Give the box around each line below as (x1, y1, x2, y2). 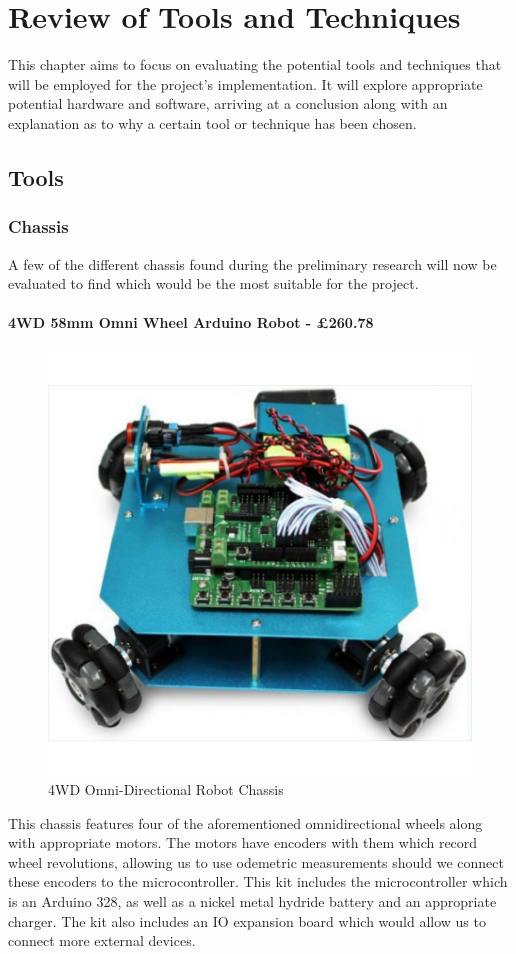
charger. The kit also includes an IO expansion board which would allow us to (8, 910, 486, 931)
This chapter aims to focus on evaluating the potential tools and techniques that (8, 54, 502, 75)
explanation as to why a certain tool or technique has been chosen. (8, 112, 417, 133)
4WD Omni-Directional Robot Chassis (48, 779, 284, 800)
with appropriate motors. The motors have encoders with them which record (8, 832, 478, 853)
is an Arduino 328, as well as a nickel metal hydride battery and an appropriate (8, 891, 497, 912)
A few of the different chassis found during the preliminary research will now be (8, 253, 497, 274)
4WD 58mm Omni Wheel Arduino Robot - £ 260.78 (8, 312, 374, 333)
